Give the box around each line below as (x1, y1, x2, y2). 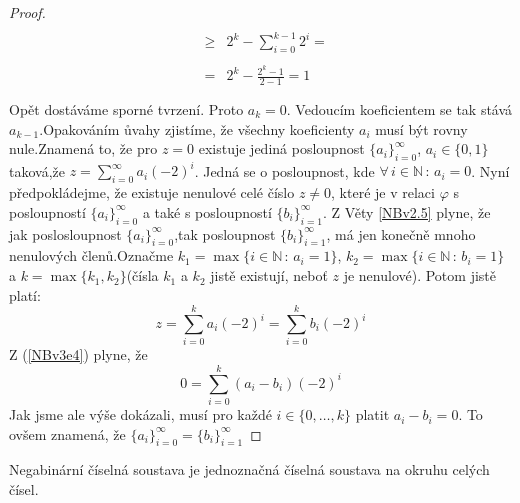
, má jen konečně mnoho (326, 223, 476, 244)
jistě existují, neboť (210, 265, 328, 286)
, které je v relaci (331, 182, 435, 203)
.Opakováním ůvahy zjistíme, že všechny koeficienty (39, 118, 355, 139)
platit (355, 404, 390, 425)
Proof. (9, 2, 46, 22)
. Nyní (471, 160, 510, 181)
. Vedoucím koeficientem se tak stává (286, 98, 513, 119)
